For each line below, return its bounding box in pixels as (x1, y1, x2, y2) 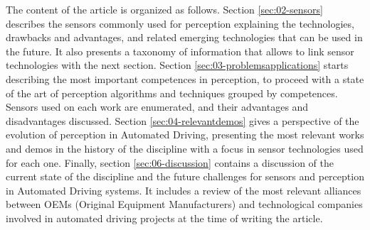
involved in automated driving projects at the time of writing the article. (6, 210, 323, 225)
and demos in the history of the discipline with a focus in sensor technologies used (6, 141, 364, 155)
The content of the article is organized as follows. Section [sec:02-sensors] (6, 2, 323, 16)
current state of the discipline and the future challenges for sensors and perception (6, 169, 364, 184)
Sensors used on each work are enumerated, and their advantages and (6, 99, 309, 114)
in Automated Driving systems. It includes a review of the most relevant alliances (6, 182, 361, 197)
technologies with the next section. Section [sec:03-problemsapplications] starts (6, 57, 349, 72)
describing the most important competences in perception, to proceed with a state (6, 71, 364, 86)
